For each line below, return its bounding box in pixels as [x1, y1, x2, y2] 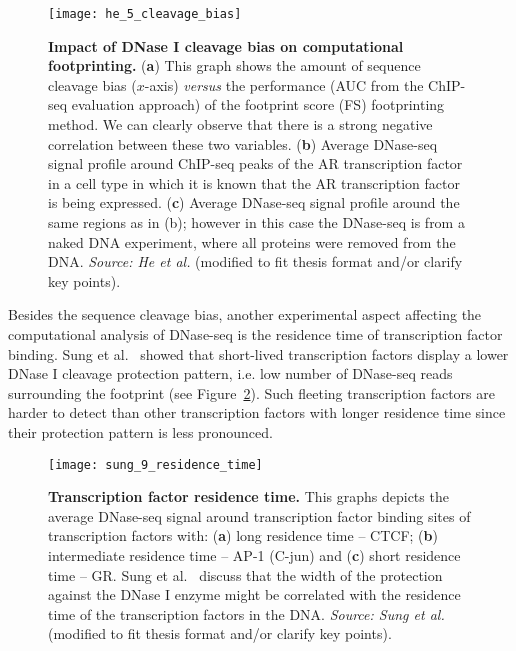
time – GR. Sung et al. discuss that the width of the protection [48, 564, 443, 585]
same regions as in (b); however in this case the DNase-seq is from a [48, 212, 465, 232]
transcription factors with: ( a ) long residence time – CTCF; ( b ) [48, 525, 438, 546]
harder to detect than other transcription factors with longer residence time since [8, 402, 506, 423]
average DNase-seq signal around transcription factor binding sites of [48, 505, 471, 526]
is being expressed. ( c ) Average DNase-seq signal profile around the [48, 192, 460, 213]
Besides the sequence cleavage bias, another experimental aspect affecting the [8, 304, 482, 325]
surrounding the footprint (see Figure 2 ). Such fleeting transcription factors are [8, 382, 495, 403]
